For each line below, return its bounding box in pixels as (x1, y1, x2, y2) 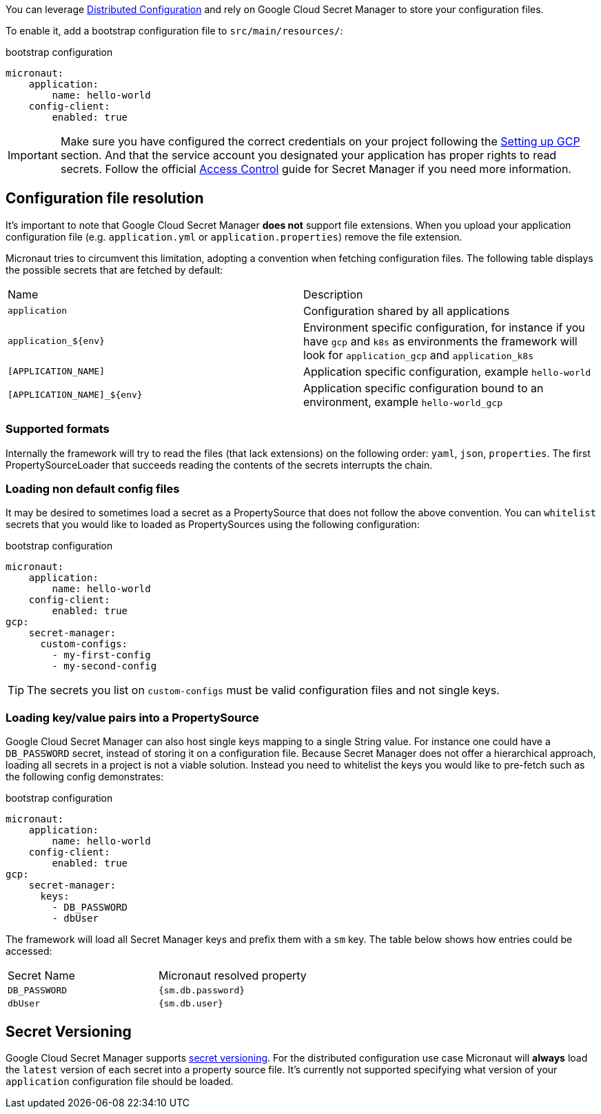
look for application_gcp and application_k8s (303, 347, 533, 362)
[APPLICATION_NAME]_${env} (8, 389, 143, 401)
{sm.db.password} (158, 985, 245, 996)
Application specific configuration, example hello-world (303, 364, 591, 378)
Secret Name (8, 969, 75, 983)
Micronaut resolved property (158, 969, 307, 983)
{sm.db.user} (158, 998, 223, 1009)
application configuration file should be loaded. (6, 1075, 234, 1087)
